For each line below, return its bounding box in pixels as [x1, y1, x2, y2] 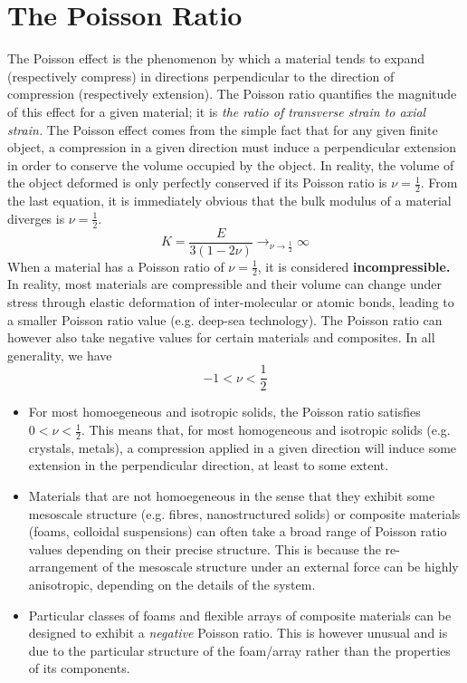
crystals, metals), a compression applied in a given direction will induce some [28, 438, 457, 457]
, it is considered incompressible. [257, 256, 451, 275]
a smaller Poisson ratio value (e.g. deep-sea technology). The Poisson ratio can [7, 310, 443, 329]
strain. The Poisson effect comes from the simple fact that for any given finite [7, 120, 438, 139]
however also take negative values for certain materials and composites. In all [7, 328, 435, 347]
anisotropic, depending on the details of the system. [28, 575, 316, 594]
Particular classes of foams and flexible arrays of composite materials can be [28, 605, 452, 624]
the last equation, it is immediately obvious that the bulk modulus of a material [7, 191, 452, 210]
